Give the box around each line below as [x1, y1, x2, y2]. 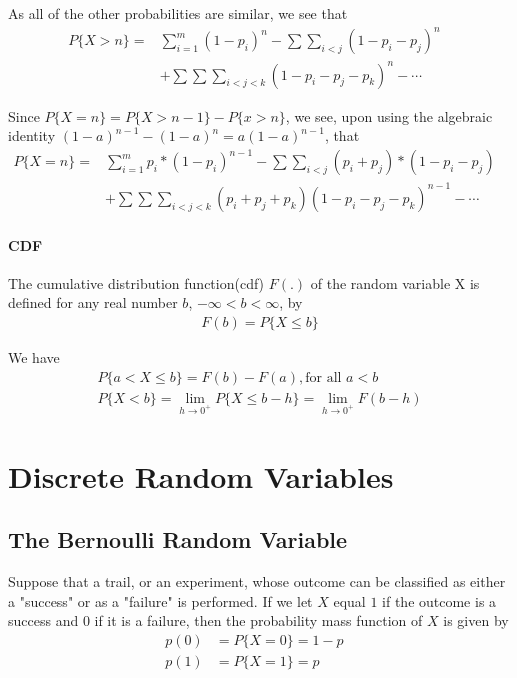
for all [305, 370, 342, 385]
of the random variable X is [310, 272, 480, 293]
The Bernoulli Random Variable [8, 524, 348, 555]
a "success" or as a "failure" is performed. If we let [8, 590, 313, 611]
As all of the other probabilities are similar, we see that [8, 3, 348, 23]
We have [8, 346, 60, 367]
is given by [443, 610, 509, 631]
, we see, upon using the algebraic [285, 105, 493, 126]
